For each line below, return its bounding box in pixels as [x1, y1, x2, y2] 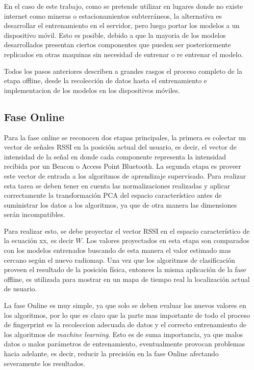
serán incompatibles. [4, 209, 65, 219]
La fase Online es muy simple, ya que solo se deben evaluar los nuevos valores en [4, 300, 246, 310]
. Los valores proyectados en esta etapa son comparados [82, 235, 250, 246]
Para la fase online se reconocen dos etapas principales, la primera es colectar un [4, 132, 246, 142]
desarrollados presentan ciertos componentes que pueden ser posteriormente [4, 39, 231, 50]
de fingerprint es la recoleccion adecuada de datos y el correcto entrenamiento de [4, 319, 247, 330]
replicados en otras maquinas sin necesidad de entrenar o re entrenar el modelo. [4, 49, 243, 59]
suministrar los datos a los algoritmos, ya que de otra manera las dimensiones [4, 199, 237, 210]
